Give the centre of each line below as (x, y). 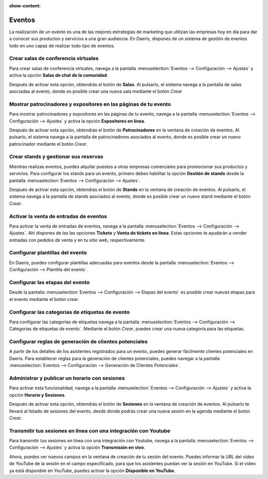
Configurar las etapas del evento (49, 283)
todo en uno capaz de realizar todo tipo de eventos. (62, 46)
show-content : (25, 6)
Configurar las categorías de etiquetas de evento (69, 312)
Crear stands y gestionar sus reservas (56, 157)
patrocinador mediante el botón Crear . (48, 144)
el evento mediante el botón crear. (44, 299)
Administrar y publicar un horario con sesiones (67, 378)
